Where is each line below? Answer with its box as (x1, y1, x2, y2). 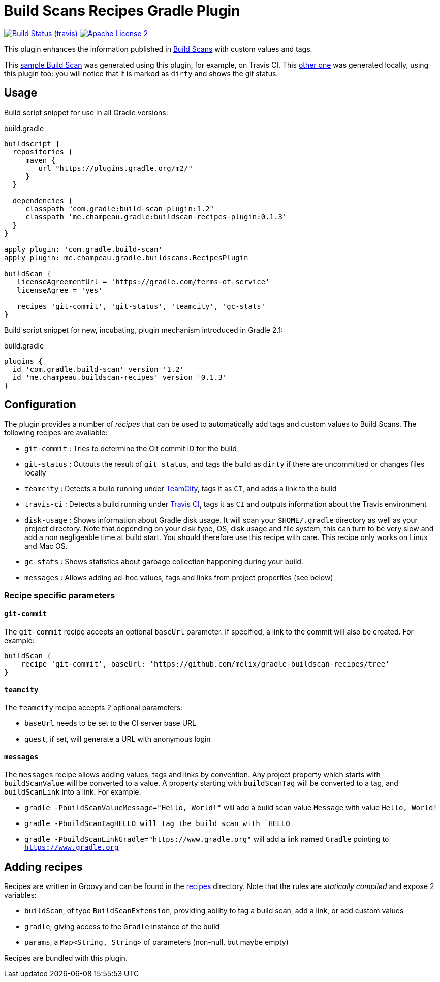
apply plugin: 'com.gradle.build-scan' (4, 245, 163, 254)
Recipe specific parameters (4, 590, 115, 600)
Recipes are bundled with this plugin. (4, 954, 128, 963)
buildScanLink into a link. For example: (4, 787, 141, 797)
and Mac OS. (24, 542, 68, 551)
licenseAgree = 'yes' (17, 286, 103, 294)
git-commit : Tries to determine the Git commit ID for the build (24, 444, 237, 453)
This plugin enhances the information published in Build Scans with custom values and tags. (4, 44, 312, 53)
